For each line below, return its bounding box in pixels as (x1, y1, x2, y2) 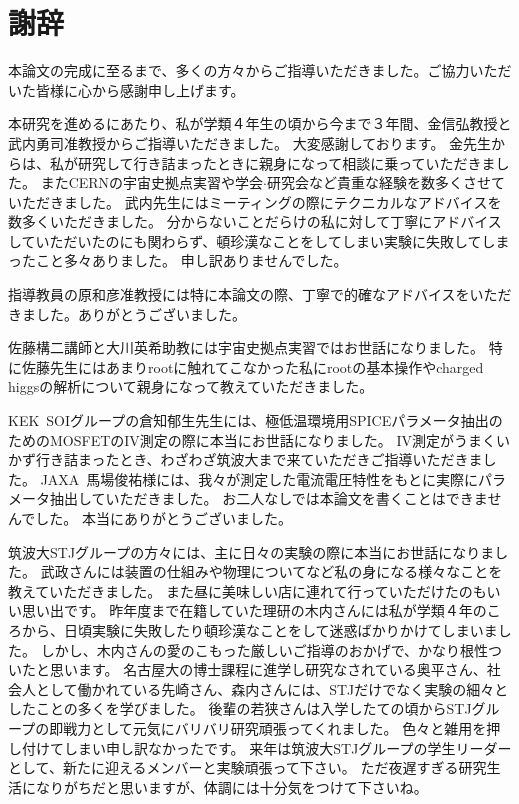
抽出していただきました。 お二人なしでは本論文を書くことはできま (49, 488, 488, 509)
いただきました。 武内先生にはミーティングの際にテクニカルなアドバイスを (8, 191, 502, 212)
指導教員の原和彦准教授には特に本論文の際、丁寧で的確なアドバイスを (8, 284, 470, 305)
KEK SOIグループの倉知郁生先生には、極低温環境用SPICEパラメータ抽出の (8, 410, 503, 431)
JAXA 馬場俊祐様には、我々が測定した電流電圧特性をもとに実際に (40, 468, 479, 489)
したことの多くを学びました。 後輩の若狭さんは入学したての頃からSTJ (8, 698, 472, 719)
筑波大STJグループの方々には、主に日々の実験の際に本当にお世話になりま (8, 541, 495, 562)
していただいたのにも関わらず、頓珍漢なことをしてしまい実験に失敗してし (8, 230, 496, 251)
